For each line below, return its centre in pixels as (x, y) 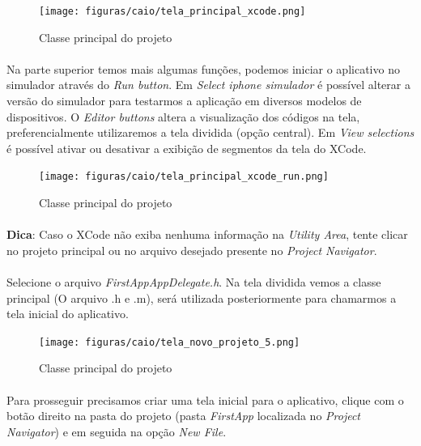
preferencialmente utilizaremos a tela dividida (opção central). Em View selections (210, 132)
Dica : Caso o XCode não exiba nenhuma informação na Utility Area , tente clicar (207, 234)
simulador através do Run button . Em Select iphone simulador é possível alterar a (208, 85)
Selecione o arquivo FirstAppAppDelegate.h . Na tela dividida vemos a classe (194, 282)
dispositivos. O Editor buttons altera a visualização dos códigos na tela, (183, 116)
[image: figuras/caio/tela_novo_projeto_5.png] (170, 342)
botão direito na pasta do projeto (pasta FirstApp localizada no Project (184, 416)
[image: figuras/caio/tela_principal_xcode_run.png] (184, 177)
